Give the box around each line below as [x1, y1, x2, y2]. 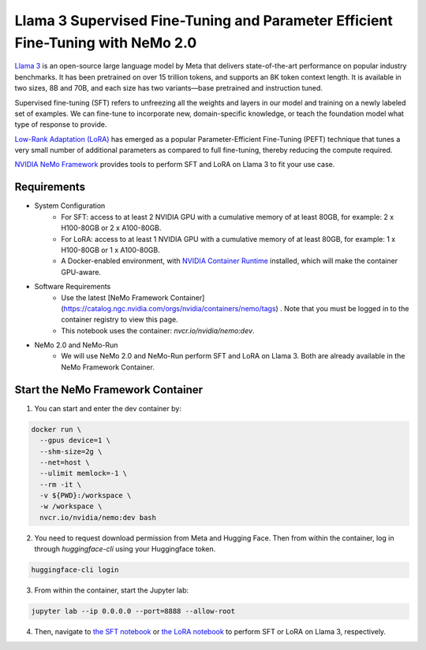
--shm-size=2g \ [39, 447, 103, 456]
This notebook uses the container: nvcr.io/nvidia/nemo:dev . [61, 325, 255, 335]
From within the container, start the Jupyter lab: [34, 585, 189, 595]
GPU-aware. [61, 267, 102, 277]
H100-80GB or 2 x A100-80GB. [61, 223, 162, 232]
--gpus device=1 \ [39, 436, 110, 445]
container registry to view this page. [61, 315, 178, 325]
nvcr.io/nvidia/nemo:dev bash [39, 513, 157, 522]
